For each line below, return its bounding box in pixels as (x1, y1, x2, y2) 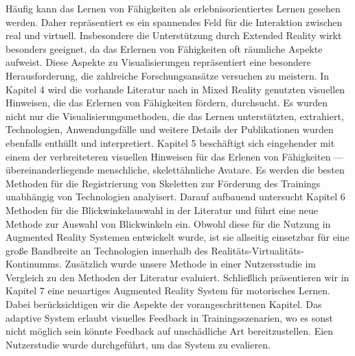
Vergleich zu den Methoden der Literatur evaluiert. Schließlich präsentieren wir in (5, 270, 350, 284)
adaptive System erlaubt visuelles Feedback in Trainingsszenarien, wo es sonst (5, 310, 333, 324)
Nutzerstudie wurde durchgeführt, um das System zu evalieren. (5, 337, 271, 351)
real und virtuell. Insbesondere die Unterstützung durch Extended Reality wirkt (5, 28, 342, 43)
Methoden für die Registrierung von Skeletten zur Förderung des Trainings (5, 176, 321, 190)
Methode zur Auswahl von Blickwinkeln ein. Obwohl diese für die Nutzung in (5, 216, 331, 230)
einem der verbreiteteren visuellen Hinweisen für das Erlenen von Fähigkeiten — (5, 149, 344, 163)
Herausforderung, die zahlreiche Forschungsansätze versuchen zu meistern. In (5, 68, 330, 82)
